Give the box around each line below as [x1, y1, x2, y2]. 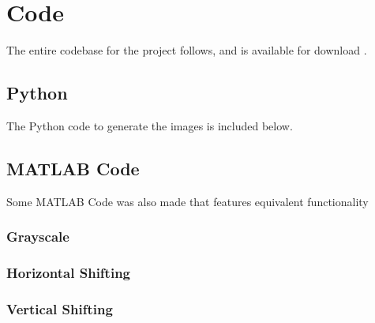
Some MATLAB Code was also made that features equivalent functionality [6, 193, 369, 209]
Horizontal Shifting [6, 263, 131, 283]
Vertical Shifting [6, 299, 113, 318]
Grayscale [6, 227, 69, 246]
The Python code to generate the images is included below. [6, 117, 293, 133]
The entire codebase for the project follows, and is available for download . [6, 42, 367, 58]
